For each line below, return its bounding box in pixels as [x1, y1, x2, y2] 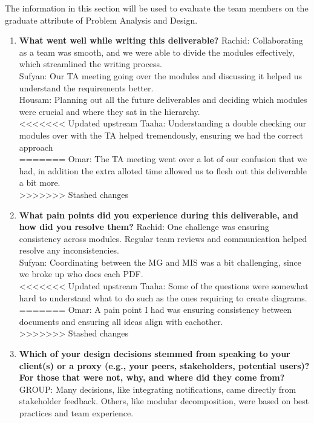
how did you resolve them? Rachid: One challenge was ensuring [19, 220, 269, 233]
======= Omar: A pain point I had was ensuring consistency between [19, 303, 292, 316]
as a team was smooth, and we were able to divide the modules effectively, [19, 45, 295, 58]
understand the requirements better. [19, 81, 154, 94]
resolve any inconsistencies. [19, 244, 120, 257]
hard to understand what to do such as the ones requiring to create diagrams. [19, 291, 307, 304]
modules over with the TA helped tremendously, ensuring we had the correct [19, 128, 304, 141]
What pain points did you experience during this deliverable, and [19, 208, 299, 221]
